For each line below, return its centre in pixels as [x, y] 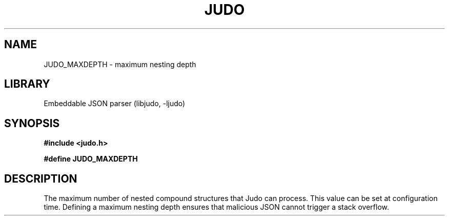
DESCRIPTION [41, 178]
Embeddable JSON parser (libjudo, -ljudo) [115, 104]
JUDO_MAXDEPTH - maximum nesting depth [120, 64]
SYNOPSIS [32, 123]
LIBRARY [27, 84]
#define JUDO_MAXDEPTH [91, 159]
